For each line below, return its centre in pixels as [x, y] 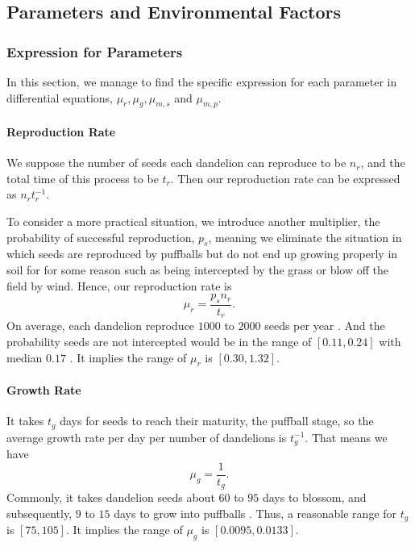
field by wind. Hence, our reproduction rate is [119, 285]
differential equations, [60, 97]
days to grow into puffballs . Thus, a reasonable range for [255, 513]
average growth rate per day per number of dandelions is [147, 437]
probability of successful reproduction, [101, 237]
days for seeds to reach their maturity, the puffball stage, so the [217, 421]
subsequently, [39, 513]
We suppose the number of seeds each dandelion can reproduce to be [176, 163]
